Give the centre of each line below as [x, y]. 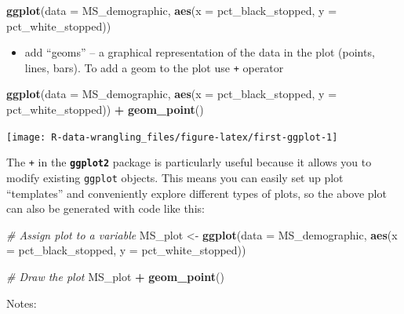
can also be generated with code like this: [106, 208]
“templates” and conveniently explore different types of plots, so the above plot [197, 193]
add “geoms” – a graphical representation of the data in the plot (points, [200, 52]
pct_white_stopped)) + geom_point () [105, 110]
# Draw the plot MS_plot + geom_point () [115, 276]
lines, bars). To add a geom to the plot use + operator [154, 67]
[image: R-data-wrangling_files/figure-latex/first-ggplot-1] [172, 137]
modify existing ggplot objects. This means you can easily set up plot [175, 177]
